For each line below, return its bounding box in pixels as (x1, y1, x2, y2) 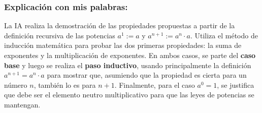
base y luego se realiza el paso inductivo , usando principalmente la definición (4, 60, 251, 70)
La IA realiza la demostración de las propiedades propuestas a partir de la (4, 20, 235, 31)
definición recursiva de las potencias (4, 30, 115, 40)
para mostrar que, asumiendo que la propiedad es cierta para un (47, 70, 247, 80)
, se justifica (217, 79, 254, 90)
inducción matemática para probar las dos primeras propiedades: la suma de (4, 40, 242, 50)
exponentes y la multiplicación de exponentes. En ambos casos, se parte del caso (4, 50, 256, 60)
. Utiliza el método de (190, 30, 258, 40)
